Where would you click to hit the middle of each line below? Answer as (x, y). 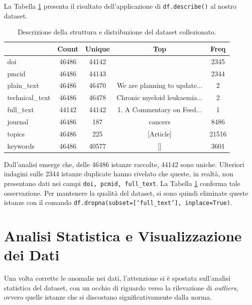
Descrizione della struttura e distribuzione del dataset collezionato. (117, 32)
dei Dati (32, 255)
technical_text (29, 97)
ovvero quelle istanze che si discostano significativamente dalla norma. (108, 297)
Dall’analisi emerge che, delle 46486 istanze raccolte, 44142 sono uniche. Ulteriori (124, 164)
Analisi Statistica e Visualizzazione (123, 235)
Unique (98, 48)
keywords (21, 145)
